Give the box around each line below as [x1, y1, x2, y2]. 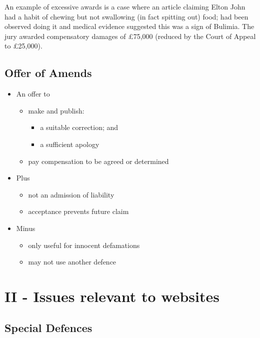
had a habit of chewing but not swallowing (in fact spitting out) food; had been [4, 11, 248, 21]
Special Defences [4, 320, 92, 335]
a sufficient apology [40, 138, 99, 149]
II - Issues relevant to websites [4, 285, 219, 306]
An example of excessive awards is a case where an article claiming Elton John [4, 1, 245, 11]
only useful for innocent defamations [28, 239, 140, 250]
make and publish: [28, 105, 84, 115]
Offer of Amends [4, 65, 92, 80]
